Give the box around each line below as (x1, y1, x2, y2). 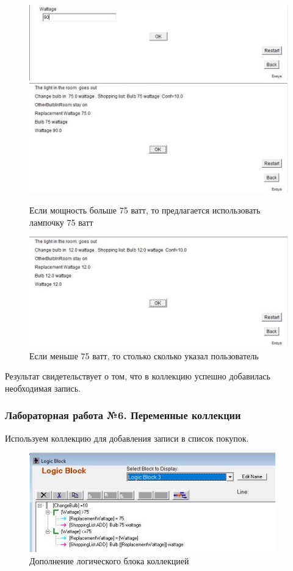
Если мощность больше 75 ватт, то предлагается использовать (29, 203, 261, 216)
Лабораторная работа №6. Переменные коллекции (5, 408, 241, 423)
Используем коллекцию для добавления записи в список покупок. (5, 431, 249, 444)
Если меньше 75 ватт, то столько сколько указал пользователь (29, 349, 259, 362)
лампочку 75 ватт (29, 215, 93, 228)
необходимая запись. (5, 381, 81, 394)
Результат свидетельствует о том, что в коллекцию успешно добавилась (5, 370, 270, 382)
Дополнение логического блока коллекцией (29, 554, 189, 567)
